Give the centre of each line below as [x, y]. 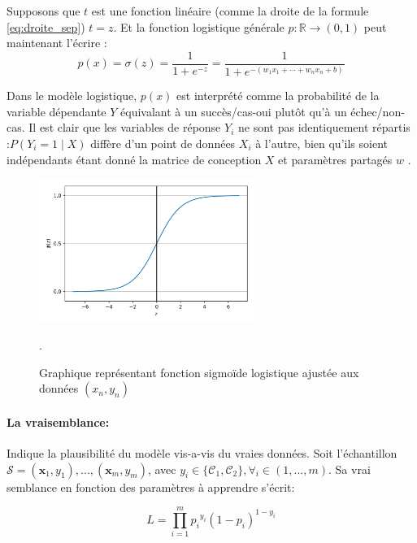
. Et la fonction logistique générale [199, 26]
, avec [162, 469]
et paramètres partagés [335, 159]
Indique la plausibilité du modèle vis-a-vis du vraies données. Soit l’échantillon [202, 452]
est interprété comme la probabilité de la [278, 96]
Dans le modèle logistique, [72, 96]
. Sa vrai [350, 469]
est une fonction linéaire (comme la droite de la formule [230, 11]
